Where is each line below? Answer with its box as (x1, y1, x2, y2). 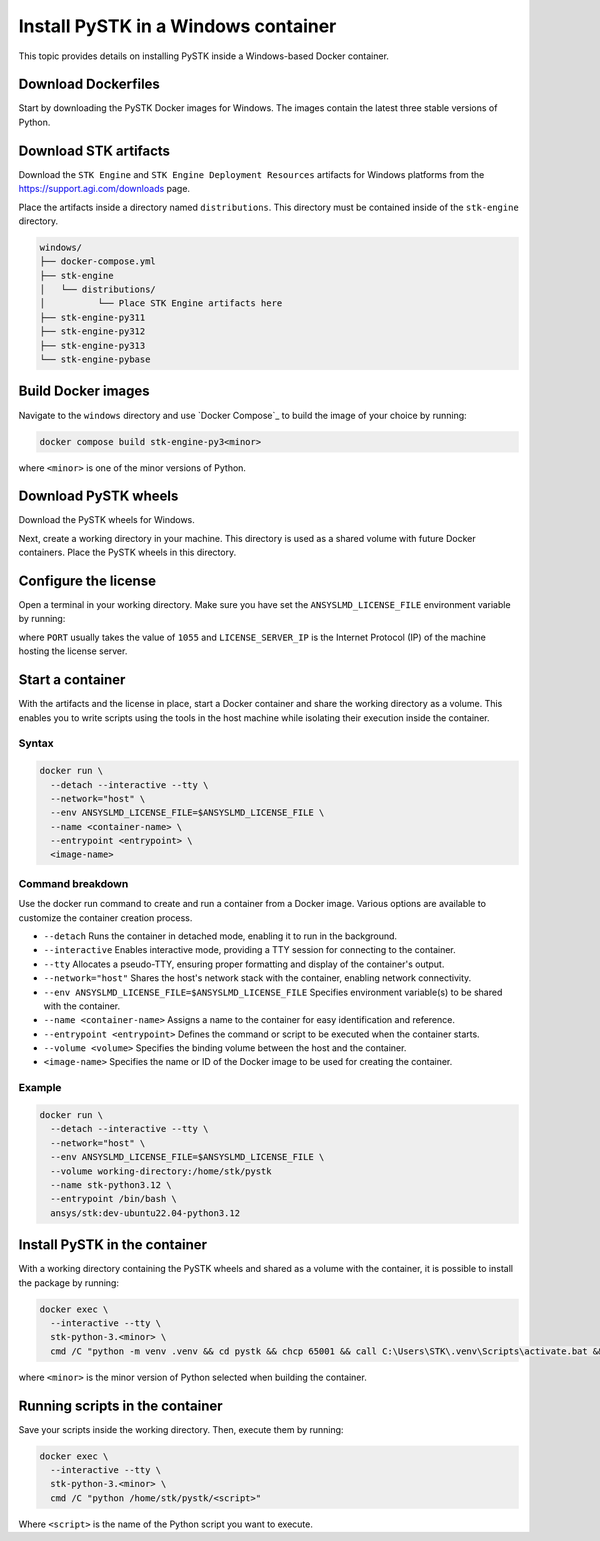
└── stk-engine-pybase (39, 354, 151, 365)
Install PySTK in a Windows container (18, 15, 337, 37)
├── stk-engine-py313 (39, 340, 146, 351)
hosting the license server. (18, 645, 128, 657)
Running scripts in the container (18, 1397, 224, 1414)
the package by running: (18, 1276, 120, 1289)
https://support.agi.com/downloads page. (18, 183, 190, 195)
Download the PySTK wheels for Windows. (18, 514, 195, 526)
